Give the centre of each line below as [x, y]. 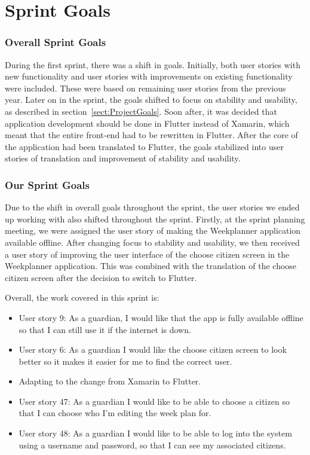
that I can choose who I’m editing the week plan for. [115, 413]
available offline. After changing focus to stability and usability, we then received [152, 242]
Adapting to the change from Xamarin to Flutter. [110, 381]
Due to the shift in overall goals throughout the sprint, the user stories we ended [152, 207]
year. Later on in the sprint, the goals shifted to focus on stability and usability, [151, 100]
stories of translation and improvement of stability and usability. [123, 158]
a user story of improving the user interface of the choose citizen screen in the [147, 254]
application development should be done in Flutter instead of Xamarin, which [147, 123]
